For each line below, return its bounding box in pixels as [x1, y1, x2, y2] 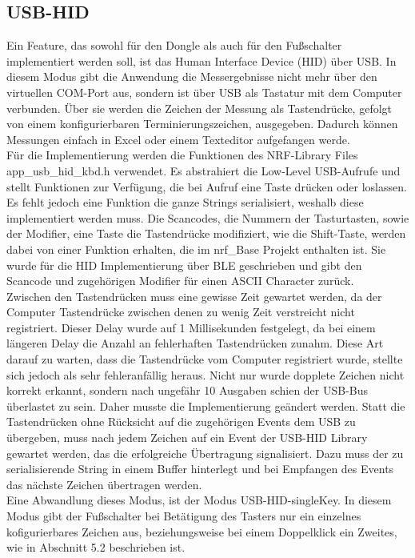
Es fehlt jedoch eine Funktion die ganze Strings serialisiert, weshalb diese [6, 194, 364, 211]
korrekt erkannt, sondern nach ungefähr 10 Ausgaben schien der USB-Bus [6, 382, 369, 399]
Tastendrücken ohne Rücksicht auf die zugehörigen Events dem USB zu [6, 413, 356, 430]
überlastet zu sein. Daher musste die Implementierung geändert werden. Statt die [6, 397, 405, 414]
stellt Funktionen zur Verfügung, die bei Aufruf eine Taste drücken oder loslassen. [6, 178, 407, 195]
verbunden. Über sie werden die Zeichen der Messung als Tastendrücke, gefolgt [6, 99, 393, 116]
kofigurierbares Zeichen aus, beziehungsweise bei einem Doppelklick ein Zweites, [6, 523, 397, 540]
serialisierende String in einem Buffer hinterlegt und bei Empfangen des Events [6, 460, 394, 477]
